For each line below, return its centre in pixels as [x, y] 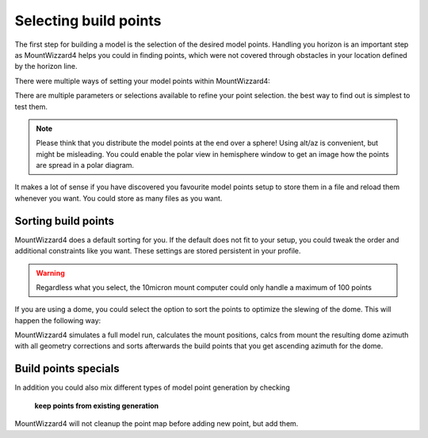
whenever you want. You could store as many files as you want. [118, 198]
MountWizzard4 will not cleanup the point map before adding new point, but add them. [157, 424]
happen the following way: [58, 320]
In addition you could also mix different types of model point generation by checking [152, 387]
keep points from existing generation [97, 406]
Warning [50, 272]
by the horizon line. [46, 67]
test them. [31, 106]
